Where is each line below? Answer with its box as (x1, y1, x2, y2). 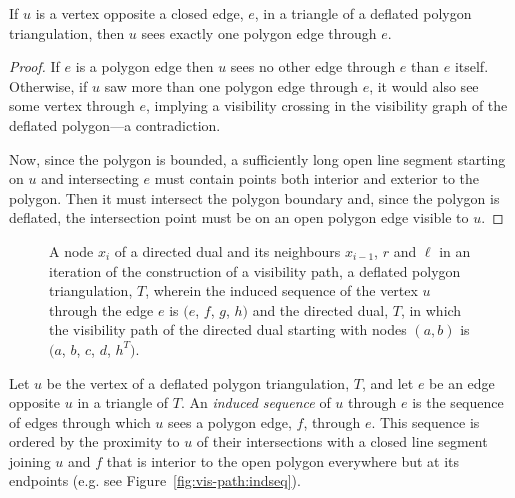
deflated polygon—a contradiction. (9, 114, 221, 135)
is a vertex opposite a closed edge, (35, 3, 244, 23)
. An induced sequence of (180, 392, 331, 413)
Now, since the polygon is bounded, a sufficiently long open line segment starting (9, 148, 506, 169)
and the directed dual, (252, 299, 389, 320)
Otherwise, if (9, 75, 88, 96)
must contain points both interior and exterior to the (154, 168, 480, 189)
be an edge (429, 372, 495, 393)
